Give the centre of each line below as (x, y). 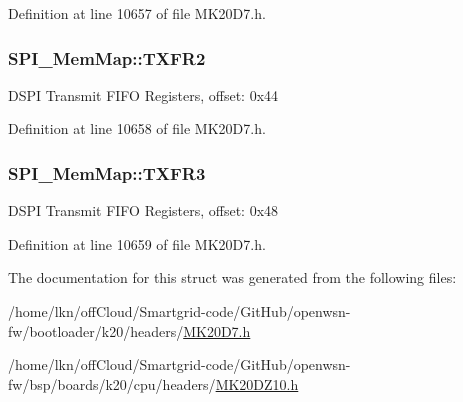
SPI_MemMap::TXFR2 (107, 57)
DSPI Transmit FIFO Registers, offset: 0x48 (143, 210)
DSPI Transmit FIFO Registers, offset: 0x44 (143, 94)
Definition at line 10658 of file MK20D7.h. (137, 128)
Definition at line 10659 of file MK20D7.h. (137, 243)
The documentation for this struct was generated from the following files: (232, 277)
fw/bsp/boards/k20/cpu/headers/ (112, 383)
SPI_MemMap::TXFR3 (107, 172)
